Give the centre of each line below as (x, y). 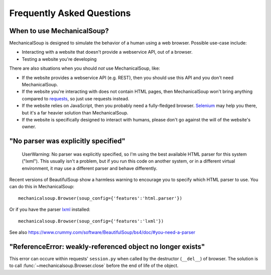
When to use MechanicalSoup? (59, 31)
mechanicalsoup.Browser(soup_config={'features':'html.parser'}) (100, 198)
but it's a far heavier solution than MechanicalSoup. (75, 112)
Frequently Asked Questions (70, 13)
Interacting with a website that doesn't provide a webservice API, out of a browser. (107, 52)
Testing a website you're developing (59, 59)
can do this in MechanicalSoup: (42, 187)
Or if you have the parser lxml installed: (50, 210)
